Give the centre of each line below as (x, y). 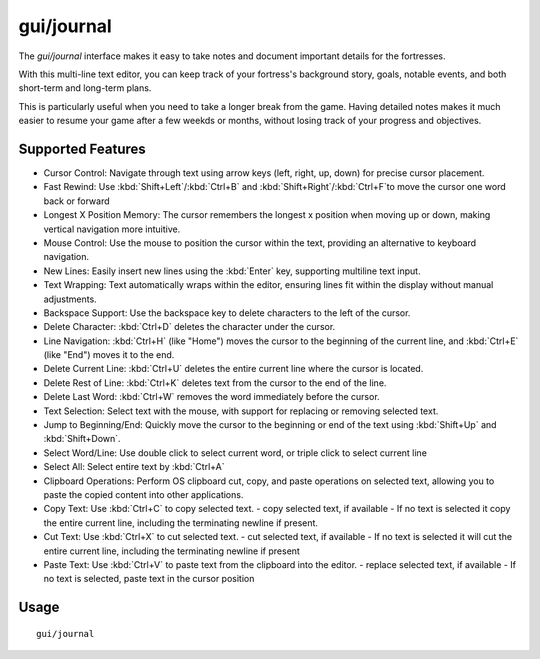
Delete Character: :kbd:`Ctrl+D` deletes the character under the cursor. (189, 327)
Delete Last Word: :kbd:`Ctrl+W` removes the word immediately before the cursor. (211, 397)
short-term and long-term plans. (85, 88)
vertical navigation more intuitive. (112, 229)
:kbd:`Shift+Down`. (82, 439)
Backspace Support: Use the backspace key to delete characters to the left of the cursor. (227, 312)
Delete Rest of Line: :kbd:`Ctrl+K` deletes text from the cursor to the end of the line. (215, 382)
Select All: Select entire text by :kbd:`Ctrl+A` (134, 467)
